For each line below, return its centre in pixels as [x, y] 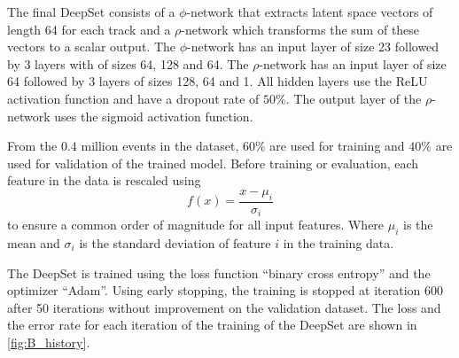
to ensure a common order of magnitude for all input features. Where [196, 225]
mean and [34, 243]
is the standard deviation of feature [175, 243]
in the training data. [338, 243]
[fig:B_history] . [49, 342]
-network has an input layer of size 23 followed [313, 47]
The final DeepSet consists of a [91, 12]
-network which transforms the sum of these [300, 29]
